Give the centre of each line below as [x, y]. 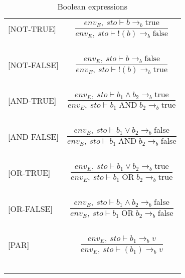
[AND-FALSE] [33, 137]
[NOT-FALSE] [33, 65]
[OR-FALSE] [30, 208]
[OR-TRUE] [29, 173]
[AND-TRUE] [32, 101]
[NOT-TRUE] [32, 29]
